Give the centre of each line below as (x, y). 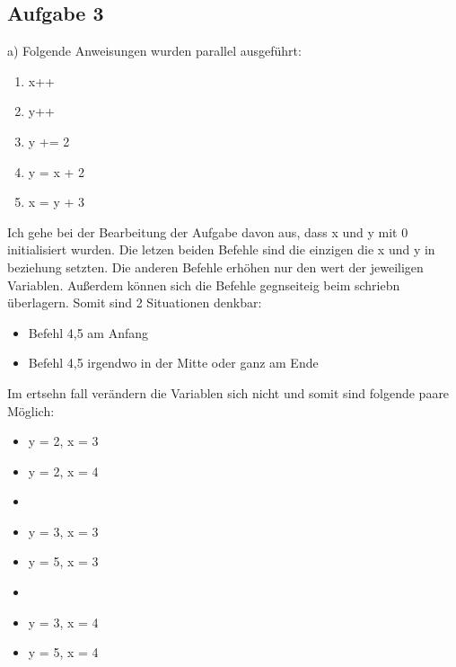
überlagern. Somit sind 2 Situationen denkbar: (135, 302)
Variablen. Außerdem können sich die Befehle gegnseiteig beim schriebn (204, 285)
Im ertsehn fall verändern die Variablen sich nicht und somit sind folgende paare (228, 392)
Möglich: (31, 410)
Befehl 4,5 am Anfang (88, 332)
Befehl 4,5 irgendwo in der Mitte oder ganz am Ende (173, 363)
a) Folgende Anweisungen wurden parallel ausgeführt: (154, 51)
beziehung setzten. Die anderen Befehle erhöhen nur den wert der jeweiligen (215, 267)
